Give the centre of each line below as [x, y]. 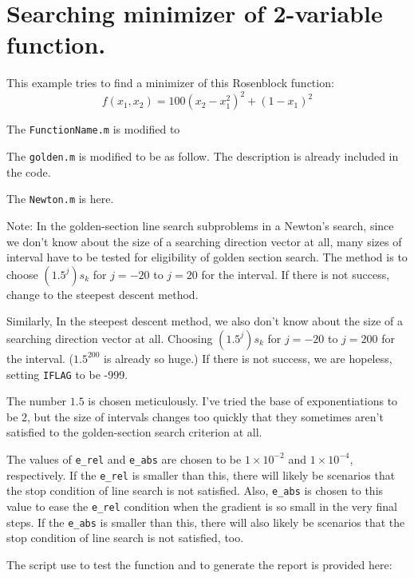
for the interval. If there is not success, [296, 274]
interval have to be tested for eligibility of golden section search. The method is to [207, 257]
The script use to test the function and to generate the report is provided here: [199, 564]
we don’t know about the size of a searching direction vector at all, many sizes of [204, 241]
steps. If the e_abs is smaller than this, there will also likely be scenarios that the [206, 522]
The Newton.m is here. [60, 199]
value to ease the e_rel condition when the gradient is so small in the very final [202, 506]
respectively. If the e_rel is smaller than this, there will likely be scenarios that [201, 474]
